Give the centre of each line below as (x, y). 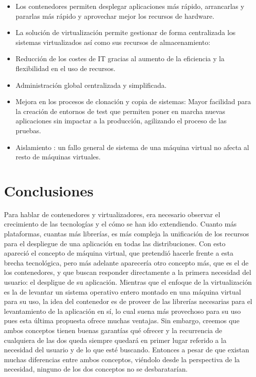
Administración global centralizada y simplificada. (91, 85)
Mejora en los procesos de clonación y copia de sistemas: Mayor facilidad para (133, 101)
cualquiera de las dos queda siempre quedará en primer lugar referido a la (115, 340)
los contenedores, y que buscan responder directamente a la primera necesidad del (128, 272)
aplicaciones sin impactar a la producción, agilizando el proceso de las (121, 121)
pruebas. (28, 130)
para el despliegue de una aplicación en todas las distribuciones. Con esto (115, 243)
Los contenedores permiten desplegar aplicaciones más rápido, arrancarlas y (130, 6)
